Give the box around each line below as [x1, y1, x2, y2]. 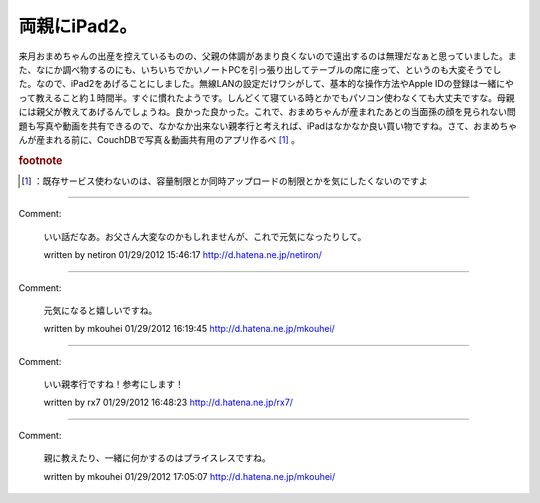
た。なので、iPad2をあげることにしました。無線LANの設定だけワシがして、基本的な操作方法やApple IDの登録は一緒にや [18, 78, 514, 90]
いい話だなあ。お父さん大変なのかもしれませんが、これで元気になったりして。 [43, 230, 367, 242]
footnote [18, 153, 63, 167]
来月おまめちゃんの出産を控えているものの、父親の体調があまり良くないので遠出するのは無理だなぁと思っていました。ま [18, 50, 517, 62]
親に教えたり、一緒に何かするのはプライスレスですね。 [43, 452, 272, 464]
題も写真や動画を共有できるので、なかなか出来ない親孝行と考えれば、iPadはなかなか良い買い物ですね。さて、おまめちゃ [18, 120, 518, 132]
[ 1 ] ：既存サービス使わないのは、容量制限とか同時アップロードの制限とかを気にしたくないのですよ [21, 175, 429, 187]
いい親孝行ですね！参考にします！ [43, 378, 184, 390]
